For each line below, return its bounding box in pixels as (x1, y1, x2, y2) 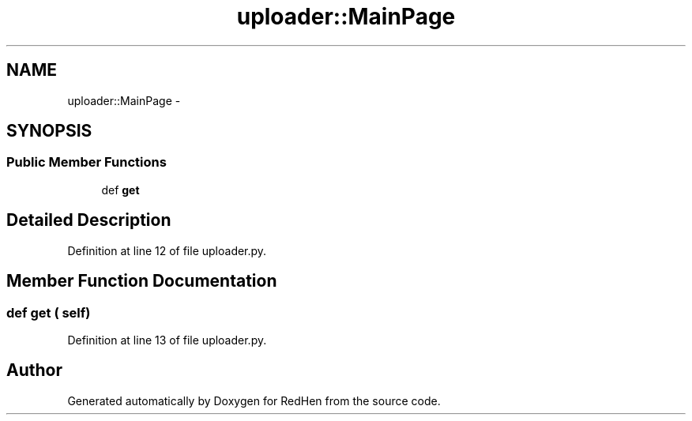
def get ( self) (6, 304, 91, 321)
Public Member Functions (6, 154, 167, 171)
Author (6, 360, 62, 381)
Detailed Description (6, 210, 171, 231)
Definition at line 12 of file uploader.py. (67, 243, 267, 257)
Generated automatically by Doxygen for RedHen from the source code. (67, 393, 441, 408)
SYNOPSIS (6, 121, 92, 141)
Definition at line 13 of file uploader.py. (67, 333, 267, 347)
